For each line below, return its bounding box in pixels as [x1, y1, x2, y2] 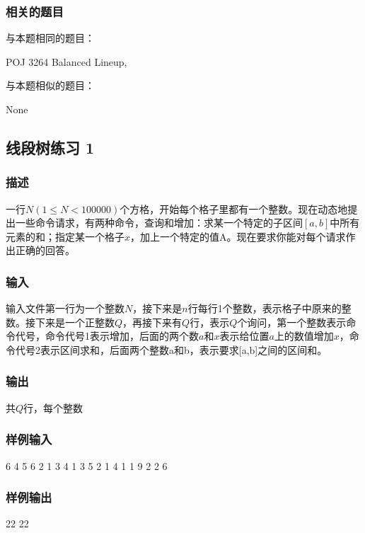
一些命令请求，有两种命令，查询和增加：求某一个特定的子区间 [15, 215, 303, 230]
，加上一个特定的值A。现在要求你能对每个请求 [130, 229, 346, 243]
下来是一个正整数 [35, 314, 115, 329]
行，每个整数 [23, 400, 83, 415]
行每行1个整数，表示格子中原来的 [187, 301, 342, 316]
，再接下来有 [122, 314, 182, 329]
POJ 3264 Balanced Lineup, [6, 54, 127, 69]
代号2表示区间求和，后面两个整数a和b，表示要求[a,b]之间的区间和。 [15, 342, 328, 357]
